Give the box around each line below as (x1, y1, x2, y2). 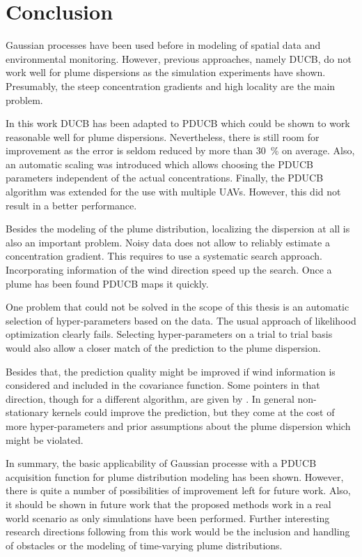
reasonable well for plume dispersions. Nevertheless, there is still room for (6, 129, 320, 144)
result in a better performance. (6, 198, 137, 212)
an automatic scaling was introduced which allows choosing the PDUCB (6, 156, 313, 171)
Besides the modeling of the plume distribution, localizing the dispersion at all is (6, 221, 350, 236)
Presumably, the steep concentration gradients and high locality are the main (6, 78, 336, 93)
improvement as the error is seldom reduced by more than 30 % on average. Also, (6, 143, 355, 158)
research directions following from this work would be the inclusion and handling (6, 524, 350, 539)
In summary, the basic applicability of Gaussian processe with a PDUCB (6, 456, 317, 470)
